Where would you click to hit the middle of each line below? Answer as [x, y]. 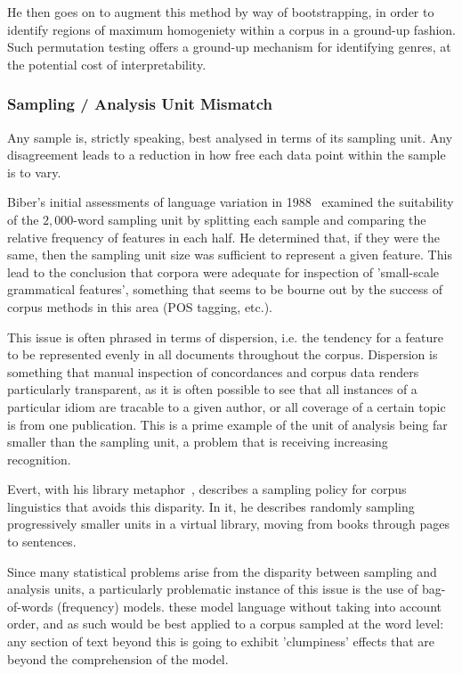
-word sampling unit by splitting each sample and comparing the [250, 219]
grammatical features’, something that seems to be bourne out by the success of [225, 289]
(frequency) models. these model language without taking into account [249, 606]
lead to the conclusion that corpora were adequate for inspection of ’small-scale [223, 271]
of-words [30, 606]
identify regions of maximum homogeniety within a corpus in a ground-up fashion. [232, 29]
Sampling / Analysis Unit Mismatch [140, 104]
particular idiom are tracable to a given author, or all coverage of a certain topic [227, 406]
